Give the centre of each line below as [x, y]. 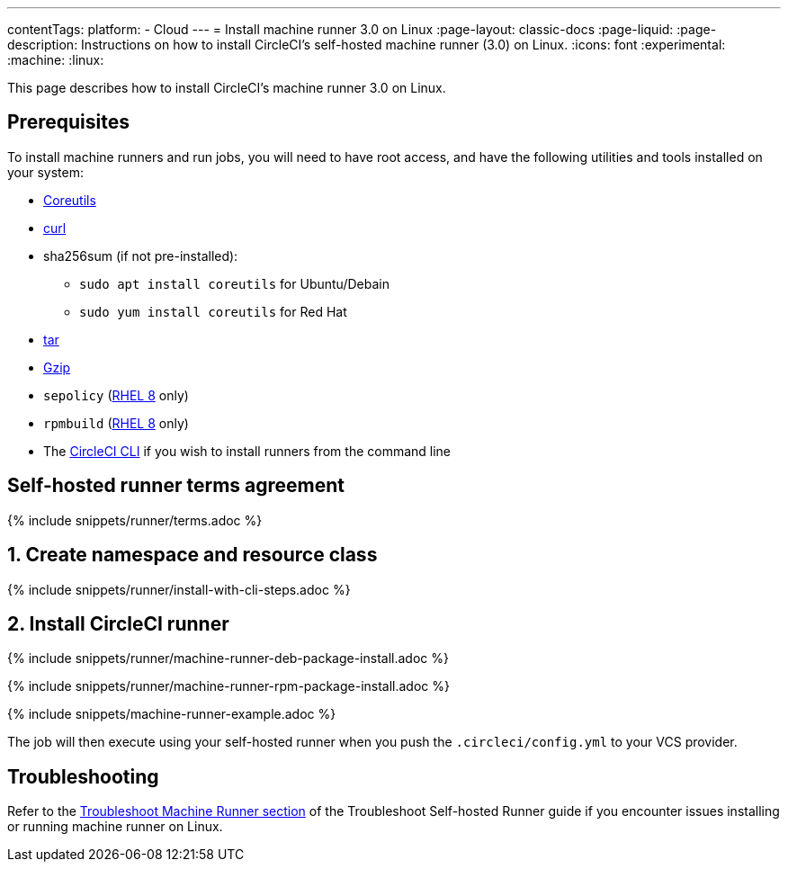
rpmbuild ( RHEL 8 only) [116, 423]
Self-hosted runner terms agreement [176, 486]
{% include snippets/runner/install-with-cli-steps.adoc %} [179, 589]
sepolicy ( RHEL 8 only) [116, 395]
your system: [46, 172]
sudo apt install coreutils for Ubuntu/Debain [234, 283]
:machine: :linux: [56, 60]
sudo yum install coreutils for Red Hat [213, 311]
